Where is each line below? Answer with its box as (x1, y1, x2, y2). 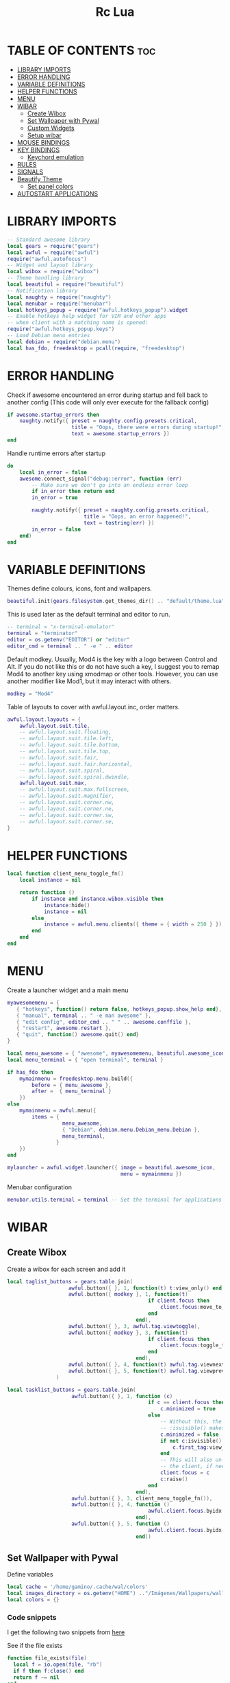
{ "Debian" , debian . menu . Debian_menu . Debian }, (62, 1126, 201, 1133)
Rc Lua (95, 4, 135, 20)
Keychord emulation (27, 152, 84, 161)
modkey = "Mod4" (7, 690, 53, 697)
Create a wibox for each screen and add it (7, 1265, 126, 1273)
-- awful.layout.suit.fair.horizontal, (19, 760, 133, 768)
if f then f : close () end (13, 1668, 84, 1675)
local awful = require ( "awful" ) (7, 249, 99, 256)
